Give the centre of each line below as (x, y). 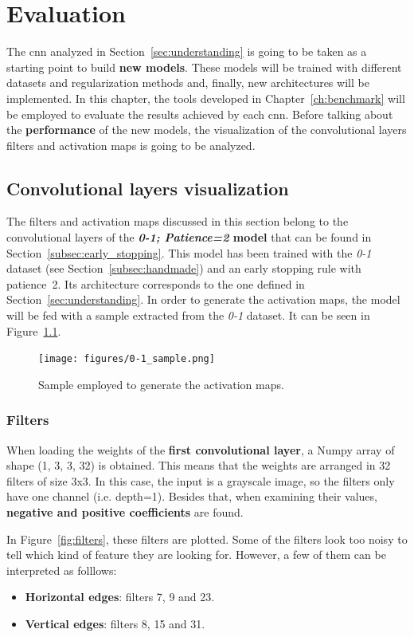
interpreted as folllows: (62, 570)
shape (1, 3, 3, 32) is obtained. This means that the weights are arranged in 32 (199, 465)
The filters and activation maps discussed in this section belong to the (178, 221)
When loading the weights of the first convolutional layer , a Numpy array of (201, 449)
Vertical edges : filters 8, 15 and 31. (115, 624)
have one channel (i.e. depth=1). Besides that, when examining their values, (192, 496)
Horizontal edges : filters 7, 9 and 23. (120, 597)
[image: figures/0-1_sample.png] (127, 359)
